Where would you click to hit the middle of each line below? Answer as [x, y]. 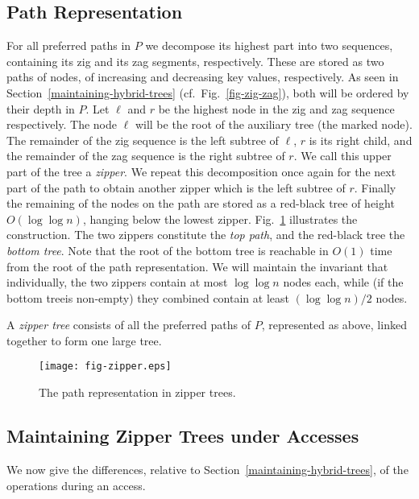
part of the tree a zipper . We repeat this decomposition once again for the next [201, 171]
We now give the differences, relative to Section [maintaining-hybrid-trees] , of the [207, 469]
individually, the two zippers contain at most [117, 282]
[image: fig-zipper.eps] [105, 367]
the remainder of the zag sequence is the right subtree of [146, 156]
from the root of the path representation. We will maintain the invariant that [197, 266]
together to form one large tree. [84, 340]
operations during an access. [76, 485]
